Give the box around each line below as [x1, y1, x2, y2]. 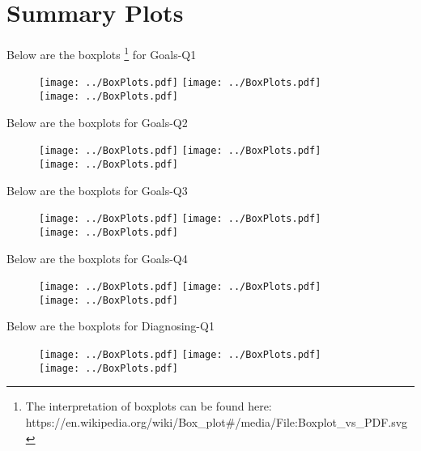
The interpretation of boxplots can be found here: [25, 398, 272, 415]
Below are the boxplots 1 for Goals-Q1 [6, 44, 197, 62]
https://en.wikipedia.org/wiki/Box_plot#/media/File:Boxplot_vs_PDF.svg [25, 413, 408, 430]
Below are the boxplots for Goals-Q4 [6, 249, 188, 266]
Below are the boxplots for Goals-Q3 [6, 181, 188, 198]
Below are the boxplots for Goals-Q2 [6, 113, 188, 130]
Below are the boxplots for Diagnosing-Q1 [6, 317, 215, 334]
